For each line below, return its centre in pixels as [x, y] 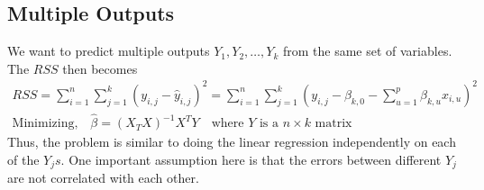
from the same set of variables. [367, 51]
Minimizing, [45, 124]
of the [23, 159]
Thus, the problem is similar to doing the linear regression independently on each [232, 142]
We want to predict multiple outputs [109, 51]
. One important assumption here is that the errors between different [251, 159]
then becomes [100, 68]
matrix [333, 124]
